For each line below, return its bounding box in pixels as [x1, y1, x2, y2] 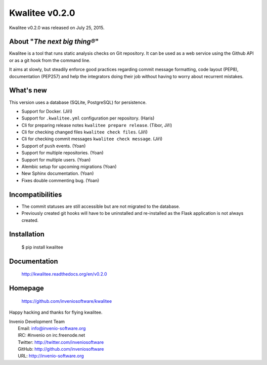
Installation [9, 230, 44, 239]
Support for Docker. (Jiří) [21, 108, 73, 114]
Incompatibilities [9, 190, 62, 199]
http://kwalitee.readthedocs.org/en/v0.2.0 [21, 271, 107, 277]
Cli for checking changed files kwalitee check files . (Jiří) [21, 129, 148, 135]
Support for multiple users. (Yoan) [21, 157, 91, 162]
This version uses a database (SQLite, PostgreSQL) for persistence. [9, 99, 147, 105]
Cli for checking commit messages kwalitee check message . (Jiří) [21, 136, 163, 142]
